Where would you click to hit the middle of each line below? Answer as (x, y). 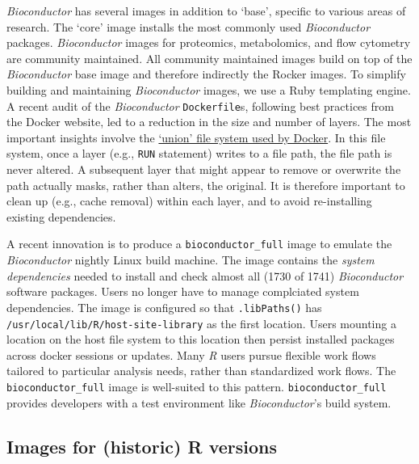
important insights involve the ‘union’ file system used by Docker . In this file (196, 137)
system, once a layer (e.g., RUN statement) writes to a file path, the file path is (199, 153)
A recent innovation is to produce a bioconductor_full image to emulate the (199, 244)
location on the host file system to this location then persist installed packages (201, 339)
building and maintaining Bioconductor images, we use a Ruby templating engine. (209, 89)
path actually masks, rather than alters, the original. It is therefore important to (206, 185)
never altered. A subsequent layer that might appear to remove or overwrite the (204, 169)
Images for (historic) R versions (142, 446)
